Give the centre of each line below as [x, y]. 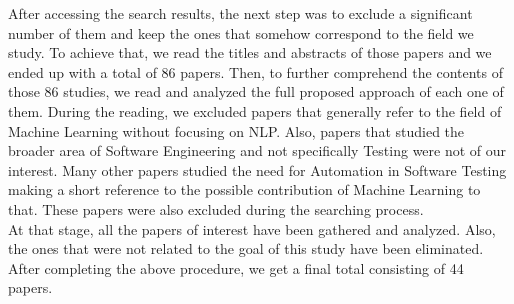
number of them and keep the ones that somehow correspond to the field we [241, 32]
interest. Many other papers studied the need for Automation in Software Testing [257, 169]
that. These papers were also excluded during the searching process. [216, 208]
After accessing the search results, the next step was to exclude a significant [240, 13]
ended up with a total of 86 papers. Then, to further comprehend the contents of [255, 71]
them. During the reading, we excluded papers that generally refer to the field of [255, 110]
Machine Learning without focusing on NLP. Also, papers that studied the [236, 130]
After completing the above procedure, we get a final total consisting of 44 [236, 267]
